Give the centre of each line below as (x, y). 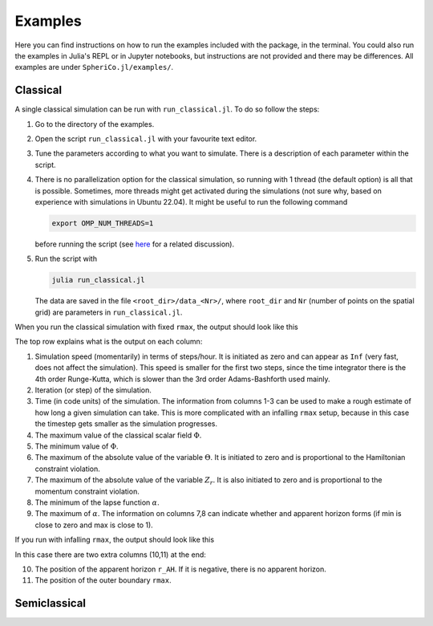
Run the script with (66, 259)
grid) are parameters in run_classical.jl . (109, 312)
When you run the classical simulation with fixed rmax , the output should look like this (156, 327)
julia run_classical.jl (99, 280)
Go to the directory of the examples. (95, 124)
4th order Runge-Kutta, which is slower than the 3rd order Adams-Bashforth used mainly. (182, 379)
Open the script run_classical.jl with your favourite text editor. (146, 139)
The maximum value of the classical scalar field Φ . (118, 435)
